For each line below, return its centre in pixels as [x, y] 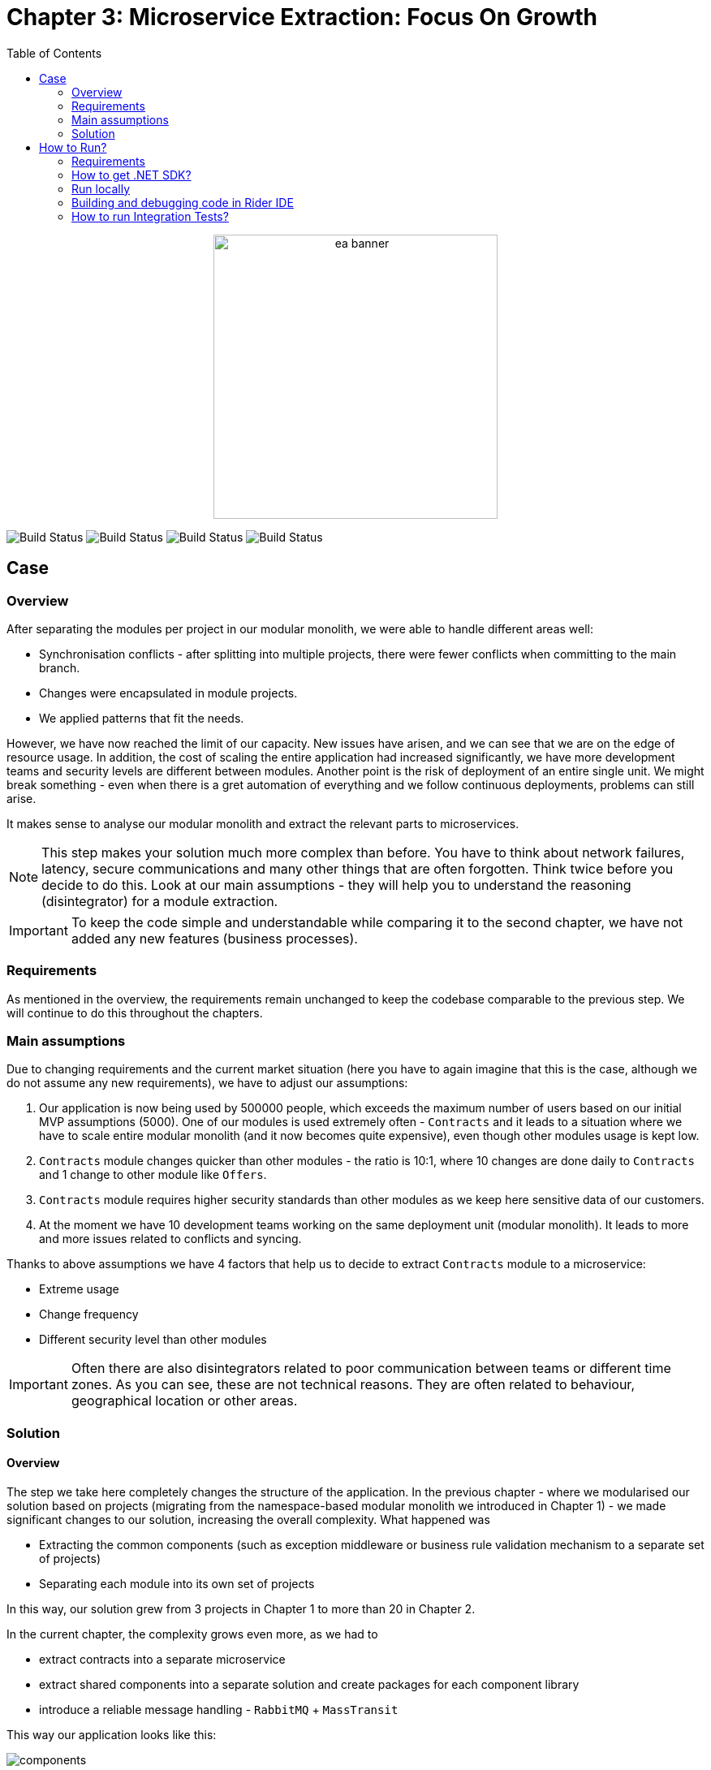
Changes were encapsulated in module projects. [168, 693]
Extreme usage [79, 1289]
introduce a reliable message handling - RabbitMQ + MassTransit [219, 1710]
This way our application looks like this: [112, 1735]
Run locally [101, 188]
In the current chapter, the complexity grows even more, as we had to [192, 1634]
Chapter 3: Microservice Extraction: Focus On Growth [302, 17]
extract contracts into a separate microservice [162, 1660]
